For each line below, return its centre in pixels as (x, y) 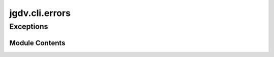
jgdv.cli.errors (40, 13)
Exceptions (29, 26)
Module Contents (37, 43)
